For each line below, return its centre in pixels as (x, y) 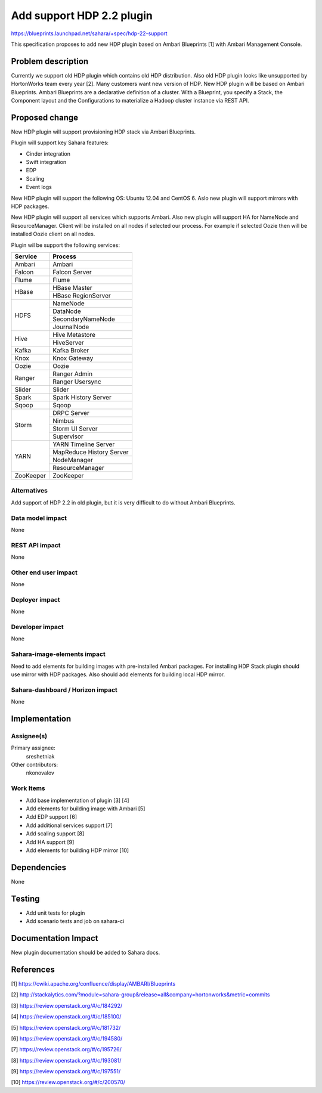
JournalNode (71, 327)
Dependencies (39, 867)
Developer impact (37, 627)
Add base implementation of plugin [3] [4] (78, 800)
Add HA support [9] (50, 842)
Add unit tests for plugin (55, 913)
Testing (25, 898)
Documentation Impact (55, 938)
